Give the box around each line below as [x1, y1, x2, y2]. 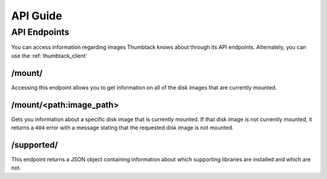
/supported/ [11, 140, 58, 150]
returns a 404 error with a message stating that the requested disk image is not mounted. [11, 124, 234, 131]
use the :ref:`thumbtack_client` [11, 52, 88, 59]
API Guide [11, 9, 62, 22]
